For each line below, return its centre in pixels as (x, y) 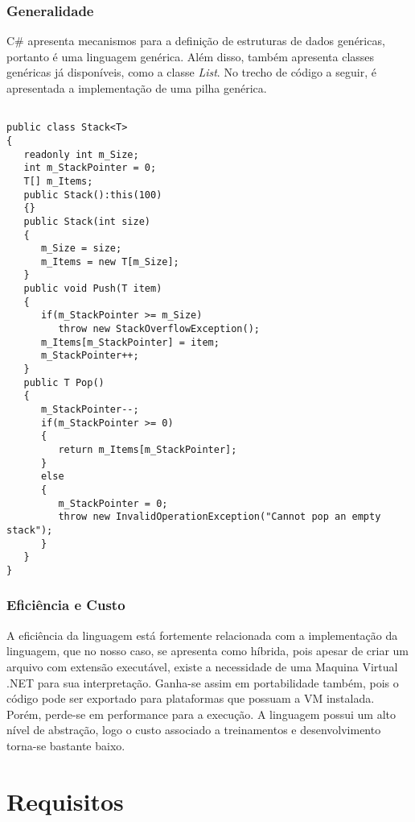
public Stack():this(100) (93, 195)
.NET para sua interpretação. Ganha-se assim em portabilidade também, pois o (203, 682)
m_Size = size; (81, 249)
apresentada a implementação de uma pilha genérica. (137, 88)
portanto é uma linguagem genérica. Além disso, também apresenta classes (191, 56)
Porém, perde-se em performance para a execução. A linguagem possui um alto (201, 714)
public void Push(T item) (93, 289)
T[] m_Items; (58, 181)
